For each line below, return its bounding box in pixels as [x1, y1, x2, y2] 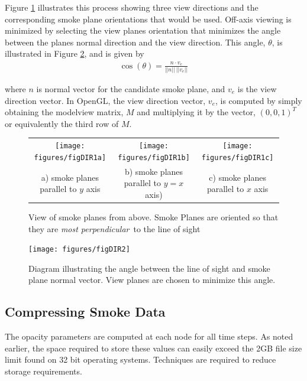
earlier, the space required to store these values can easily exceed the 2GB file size [5, 341, 302, 354]
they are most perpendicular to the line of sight [28, 222, 201, 235]
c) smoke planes [209, 171, 266, 183]
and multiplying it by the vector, [137, 106, 256, 118]
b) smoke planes [124, 165, 183, 177]
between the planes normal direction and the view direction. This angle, [5, 35, 266, 48]
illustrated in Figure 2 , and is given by [5, 47, 144, 60]
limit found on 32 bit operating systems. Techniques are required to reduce [5, 353, 276, 366]
